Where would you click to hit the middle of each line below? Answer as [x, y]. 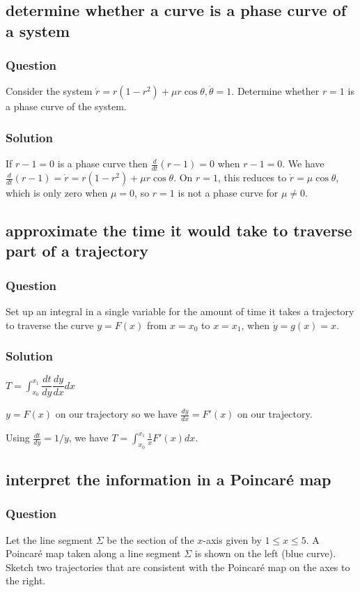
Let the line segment [49, 539]
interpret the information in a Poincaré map [169, 479]
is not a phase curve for [228, 193]
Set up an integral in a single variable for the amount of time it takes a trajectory [180, 311]
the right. [26, 580]
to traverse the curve [50, 325]
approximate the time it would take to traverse [179, 230]
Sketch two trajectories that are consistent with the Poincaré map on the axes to [178, 567]
